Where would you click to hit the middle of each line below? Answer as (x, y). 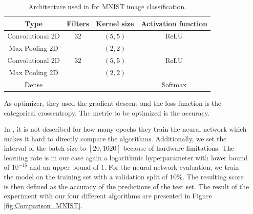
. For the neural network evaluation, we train (172, 167)
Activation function (174, 23)
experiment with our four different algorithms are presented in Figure (108, 196)
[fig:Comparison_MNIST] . (43, 205)
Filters (78, 23)
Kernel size (115, 23)
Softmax (174, 84)
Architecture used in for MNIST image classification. (107, 6)
